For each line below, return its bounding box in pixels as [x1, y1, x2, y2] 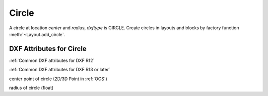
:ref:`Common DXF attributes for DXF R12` [9, 57, 95, 63]
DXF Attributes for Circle [9, 45, 87, 53]
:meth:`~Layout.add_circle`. [9, 31, 66, 37]
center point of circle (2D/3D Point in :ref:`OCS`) [9, 76, 108, 82]
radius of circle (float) [9, 85, 54, 91]
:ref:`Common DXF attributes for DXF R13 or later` [9, 67, 110, 73]
